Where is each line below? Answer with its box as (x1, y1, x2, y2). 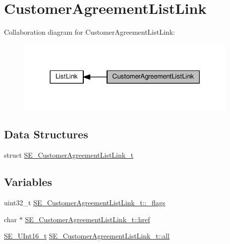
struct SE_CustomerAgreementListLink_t (4, 150, 134, 160)
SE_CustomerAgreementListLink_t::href (25, 214, 150, 224)
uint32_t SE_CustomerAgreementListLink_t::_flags (4, 197, 166, 207)
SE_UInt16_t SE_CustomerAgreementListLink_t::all (4, 231, 170, 241)
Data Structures (4, 126, 88, 142)
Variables (4, 174, 53, 189)
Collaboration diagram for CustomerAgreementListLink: (4, 27, 175, 37)
